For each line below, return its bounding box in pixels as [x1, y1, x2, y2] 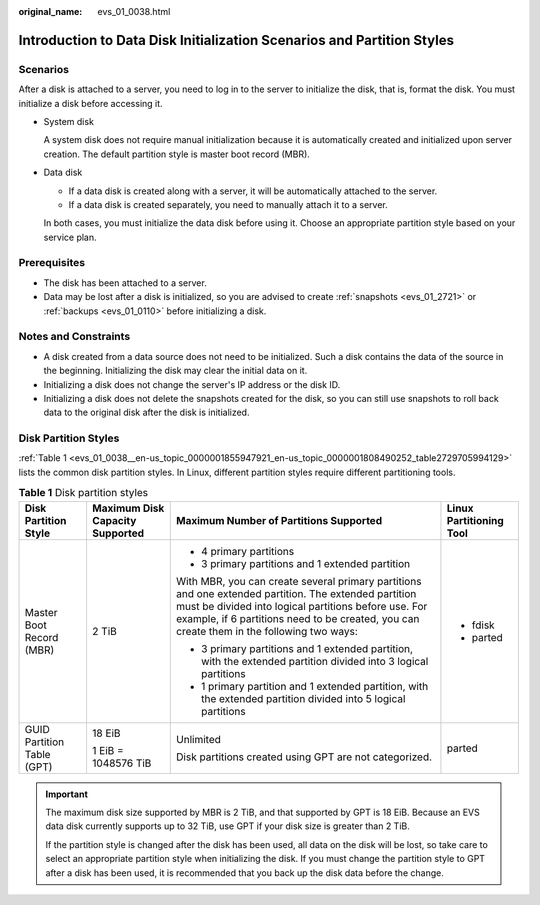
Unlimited [176, 732, 222, 746]
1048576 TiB [91, 756, 152, 770]
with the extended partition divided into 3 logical [201, 654, 429, 668]
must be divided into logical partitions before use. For [176, 599, 428, 613]
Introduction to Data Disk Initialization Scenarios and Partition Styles [18, 31, 455, 49]
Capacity [91, 513, 137, 527]
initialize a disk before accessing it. [18, 97, 164, 109]
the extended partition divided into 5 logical [201, 691, 406, 705]
